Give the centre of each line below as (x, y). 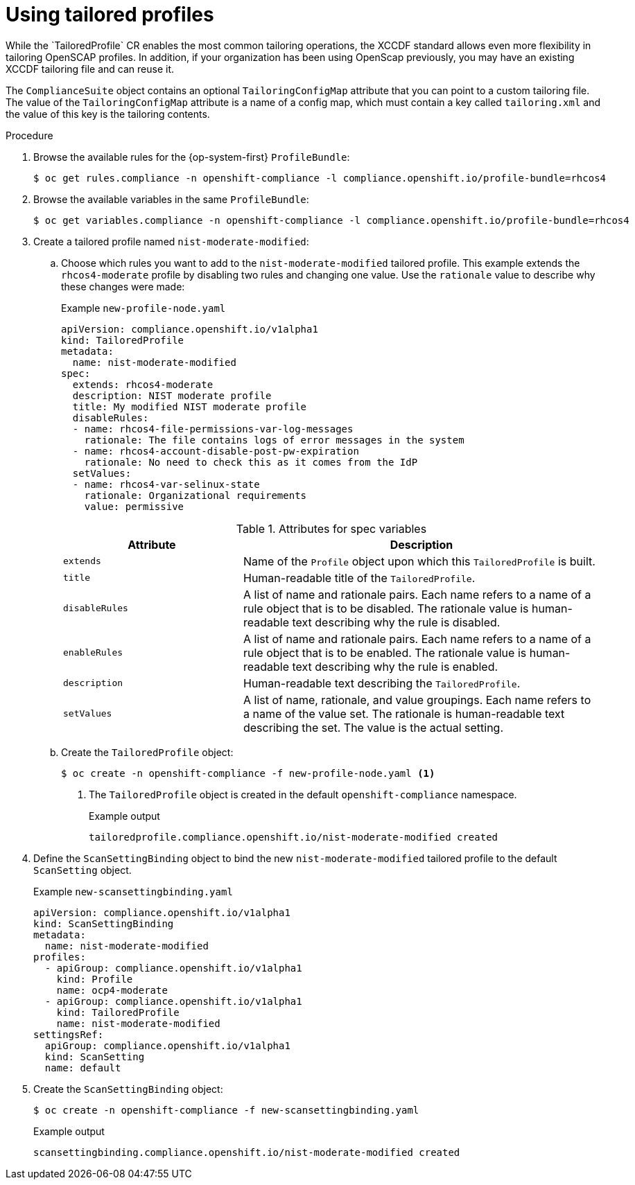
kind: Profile (95, 979)
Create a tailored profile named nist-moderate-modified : (171, 241)
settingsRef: (69, 1034)
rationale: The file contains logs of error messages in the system (274, 440)
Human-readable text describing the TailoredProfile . (382, 683)
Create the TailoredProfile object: (147, 752)
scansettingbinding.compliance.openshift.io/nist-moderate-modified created (247, 1152)
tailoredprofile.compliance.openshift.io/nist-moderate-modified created (294, 837)
